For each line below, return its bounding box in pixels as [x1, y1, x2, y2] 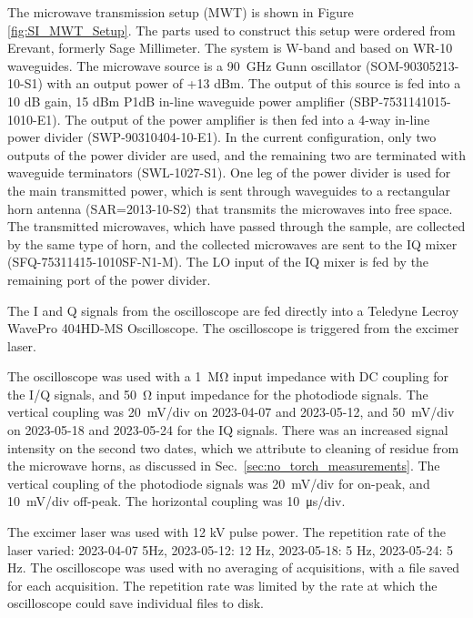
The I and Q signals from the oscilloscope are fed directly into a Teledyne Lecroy [7, 300, 459, 319]
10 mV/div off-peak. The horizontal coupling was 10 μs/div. [7, 491, 346, 511]
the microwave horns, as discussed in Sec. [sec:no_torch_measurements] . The [7, 456, 440, 475]
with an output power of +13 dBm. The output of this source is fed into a [46, 74, 461, 93]
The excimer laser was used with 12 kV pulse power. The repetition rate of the [7, 522, 446, 542]
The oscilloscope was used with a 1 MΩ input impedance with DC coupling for [7, 367, 449, 386]
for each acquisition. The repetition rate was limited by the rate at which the [7, 575, 438, 594]
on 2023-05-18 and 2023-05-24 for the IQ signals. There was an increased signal [7, 420, 448, 440]
